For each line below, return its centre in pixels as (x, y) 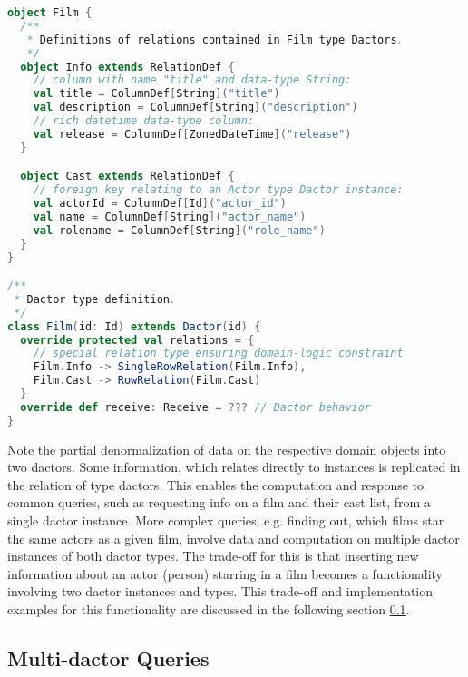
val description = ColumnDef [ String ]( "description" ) (195, 108)
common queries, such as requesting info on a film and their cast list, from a (219, 502)
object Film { (50, 13)
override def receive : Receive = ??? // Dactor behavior (196, 407)
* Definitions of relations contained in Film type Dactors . (215, 39)
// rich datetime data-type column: (144, 121)
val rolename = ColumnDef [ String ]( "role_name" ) (179, 230)
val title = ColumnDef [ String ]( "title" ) (156, 94)
